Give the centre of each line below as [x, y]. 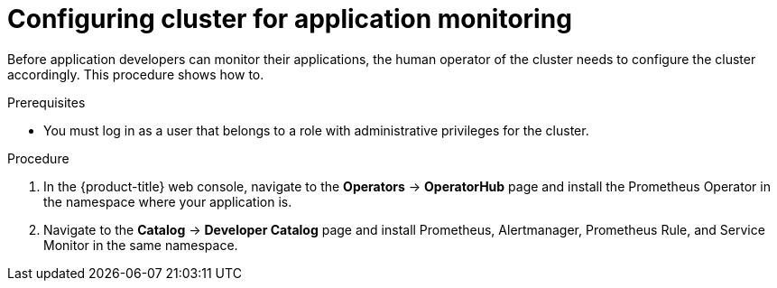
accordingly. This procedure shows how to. [136, 74]
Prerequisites [46, 102]
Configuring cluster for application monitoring [290, 19]
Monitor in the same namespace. [141, 245]
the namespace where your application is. [168, 201]
